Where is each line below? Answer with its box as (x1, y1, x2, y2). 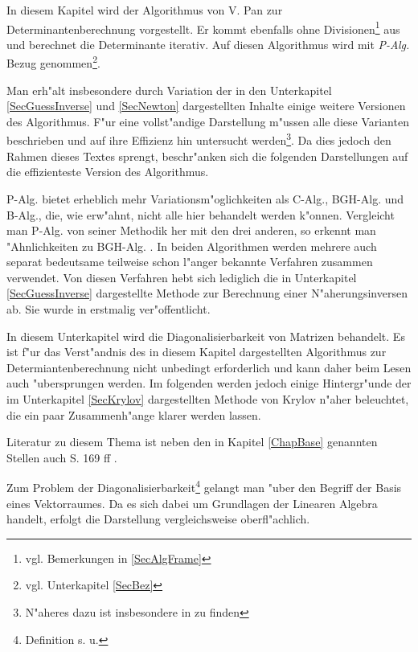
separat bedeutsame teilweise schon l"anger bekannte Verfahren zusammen (6, 253, 373, 270)
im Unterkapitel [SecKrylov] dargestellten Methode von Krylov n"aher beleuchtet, (6, 391, 409, 408)
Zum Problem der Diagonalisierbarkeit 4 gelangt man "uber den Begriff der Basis (6, 477, 402, 496)
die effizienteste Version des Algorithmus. (6, 163, 209, 180)
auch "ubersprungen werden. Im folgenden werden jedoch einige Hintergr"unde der (6, 375, 412, 392)
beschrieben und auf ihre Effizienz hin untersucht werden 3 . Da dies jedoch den (6, 129, 391, 149)
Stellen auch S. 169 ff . (6, 449, 117, 465)
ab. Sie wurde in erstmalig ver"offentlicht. (6, 301, 211, 318)
